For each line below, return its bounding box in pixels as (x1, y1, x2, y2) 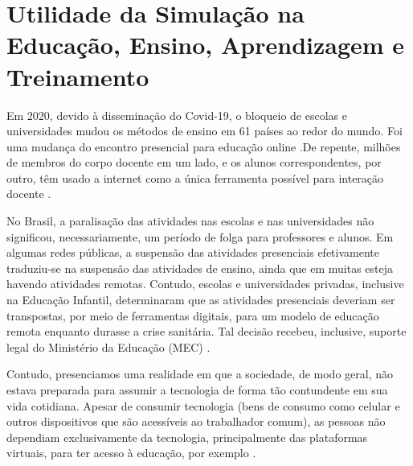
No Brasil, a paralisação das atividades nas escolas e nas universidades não (6, 212, 374, 229)
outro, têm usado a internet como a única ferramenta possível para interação (6, 169, 384, 186)
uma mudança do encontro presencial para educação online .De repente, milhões (6, 138, 401, 155)
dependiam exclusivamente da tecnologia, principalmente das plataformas (6, 428, 368, 445)
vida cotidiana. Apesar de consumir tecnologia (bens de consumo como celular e (6, 397, 400, 414)
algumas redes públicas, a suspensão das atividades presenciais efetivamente (6, 244, 379, 261)
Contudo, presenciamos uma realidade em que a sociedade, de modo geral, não (6, 365, 393, 382)
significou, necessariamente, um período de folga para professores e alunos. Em (6, 228, 394, 245)
